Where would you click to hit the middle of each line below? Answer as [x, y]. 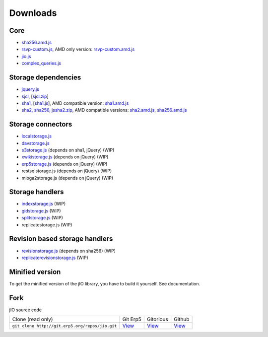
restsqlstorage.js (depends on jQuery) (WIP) [67, 171]
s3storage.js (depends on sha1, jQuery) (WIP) [68, 150]
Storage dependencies [45, 78]
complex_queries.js [41, 63]
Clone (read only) [33, 319]
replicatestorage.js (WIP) [47, 225]
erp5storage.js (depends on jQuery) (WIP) [65, 164]
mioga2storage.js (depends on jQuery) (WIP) [67, 178]
